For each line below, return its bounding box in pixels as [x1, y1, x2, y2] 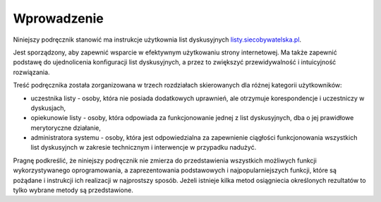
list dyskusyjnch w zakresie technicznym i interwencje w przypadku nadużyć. [30, 143, 257, 152]
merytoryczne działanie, [30, 124, 102, 132]
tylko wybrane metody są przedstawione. [13, 186, 133, 194]
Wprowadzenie [13, 11, 104, 26]
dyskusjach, [30, 103, 66, 112]
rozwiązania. [13, 68, 50, 76]
